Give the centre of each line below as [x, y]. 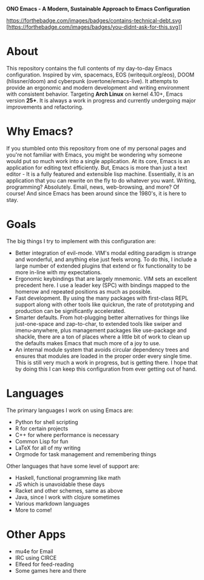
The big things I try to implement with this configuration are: [81, 241]
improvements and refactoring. [45, 107]
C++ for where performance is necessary [67, 435]
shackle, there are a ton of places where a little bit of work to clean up [102, 337]
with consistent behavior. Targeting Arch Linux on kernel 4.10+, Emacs [95, 94]
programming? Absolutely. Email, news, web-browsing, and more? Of [93, 187]
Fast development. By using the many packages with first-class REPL [102, 298]
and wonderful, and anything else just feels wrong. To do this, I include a [106, 259]
